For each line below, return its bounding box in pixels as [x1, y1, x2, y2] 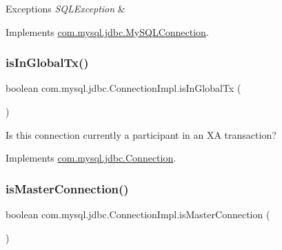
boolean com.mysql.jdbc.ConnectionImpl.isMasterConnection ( [6, 207, 270, 221]
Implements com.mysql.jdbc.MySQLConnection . [6, 24, 209, 39]
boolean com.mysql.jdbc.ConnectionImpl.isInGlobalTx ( [6, 81, 241, 95]
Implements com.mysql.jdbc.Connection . [6, 151, 177, 165]
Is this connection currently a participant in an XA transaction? [6, 127, 276, 142]
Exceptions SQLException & [6, 1, 125, 15]
